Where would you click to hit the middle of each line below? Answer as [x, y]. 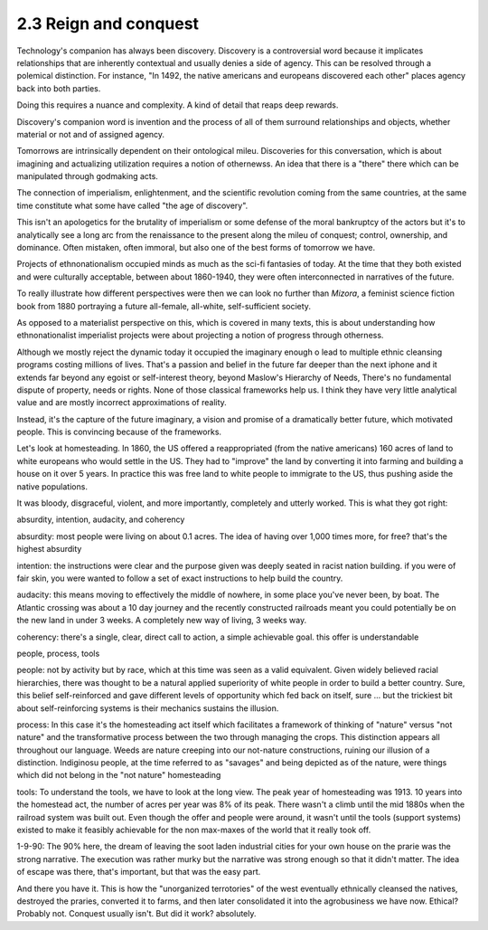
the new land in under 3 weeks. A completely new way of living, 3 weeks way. [162, 621]
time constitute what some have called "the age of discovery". [132, 205]
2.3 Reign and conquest [108, 24]
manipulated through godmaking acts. [87, 176]
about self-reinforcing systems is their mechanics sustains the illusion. [148, 708]
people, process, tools [58, 653]
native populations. [52, 486]
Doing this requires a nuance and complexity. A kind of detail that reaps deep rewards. [178, 105]
